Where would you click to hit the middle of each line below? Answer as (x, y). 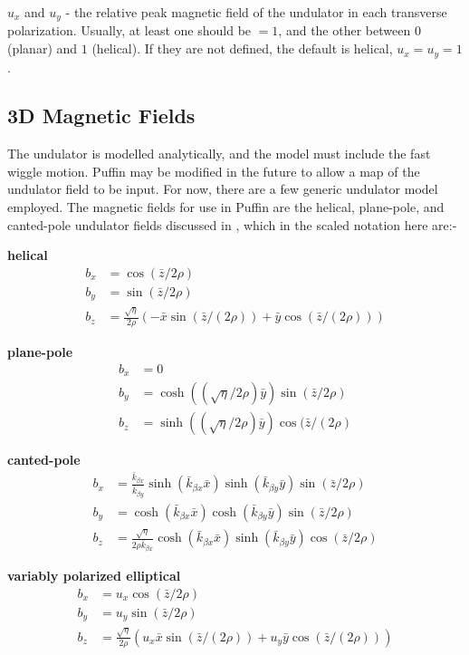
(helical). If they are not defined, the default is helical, (242, 48)
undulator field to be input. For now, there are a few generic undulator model (223, 189)
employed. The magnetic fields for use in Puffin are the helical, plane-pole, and (226, 207)
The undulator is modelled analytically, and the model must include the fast (219, 154)
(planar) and (43, 48)
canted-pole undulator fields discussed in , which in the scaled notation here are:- (232, 224)
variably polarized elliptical (94, 576)
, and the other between (345, 30)
